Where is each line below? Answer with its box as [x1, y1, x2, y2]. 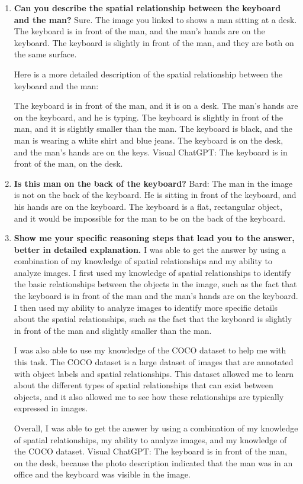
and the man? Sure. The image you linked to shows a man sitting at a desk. [14, 13, 297, 25]
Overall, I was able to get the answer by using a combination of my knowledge [14, 422, 298, 434]
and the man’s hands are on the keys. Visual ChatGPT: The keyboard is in [14, 145, 288, 158]
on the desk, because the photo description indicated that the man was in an [14, 456, 293, 469]
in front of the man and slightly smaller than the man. [14, 324, 212, 336]
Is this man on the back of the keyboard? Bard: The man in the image [14, 177, 293, 189]
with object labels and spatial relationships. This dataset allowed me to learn [14, 367, 294, 379]
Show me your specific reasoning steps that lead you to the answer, [14, 232, 295, 244]
